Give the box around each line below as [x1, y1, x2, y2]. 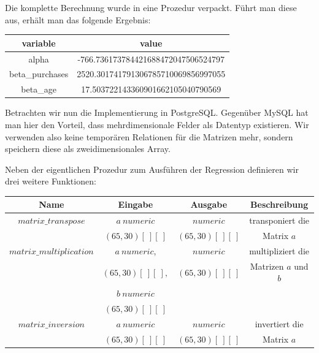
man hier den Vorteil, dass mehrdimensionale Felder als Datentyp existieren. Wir [5, 118, 309, 131]
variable [21, 36, 56, 49]
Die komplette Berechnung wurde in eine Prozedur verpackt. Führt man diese [5, 1, 297, 13]
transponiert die [249, 214, 310, 227]
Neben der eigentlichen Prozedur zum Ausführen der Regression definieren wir [5, 162, 299, 175]
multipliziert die [249, 244, 309, 257]
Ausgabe [190, 198, 228, 211]
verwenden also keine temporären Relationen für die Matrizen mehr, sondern [5, 130, 293, 143]
